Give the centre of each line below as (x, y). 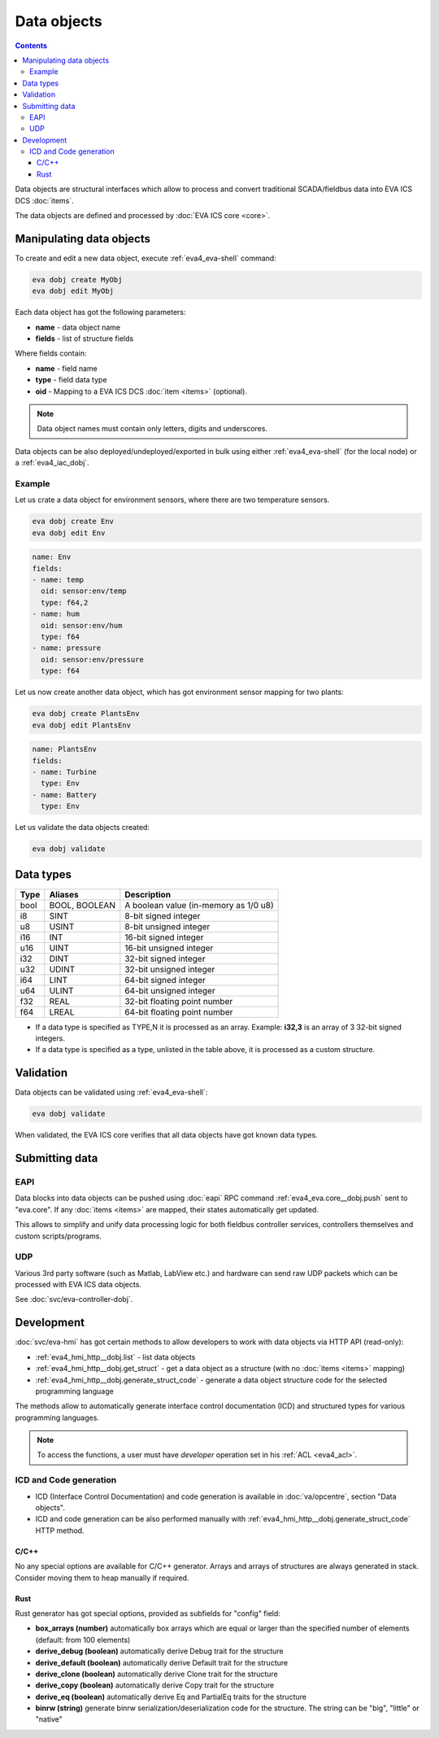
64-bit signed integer (165, 980)
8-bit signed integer (163, 915)
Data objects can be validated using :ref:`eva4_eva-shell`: (111, 1092)
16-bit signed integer (164, 937)
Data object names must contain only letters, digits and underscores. (152, 429)
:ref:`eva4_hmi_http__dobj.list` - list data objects (115, 1357)
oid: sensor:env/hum (82, 625)
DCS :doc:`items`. (45, 200)
